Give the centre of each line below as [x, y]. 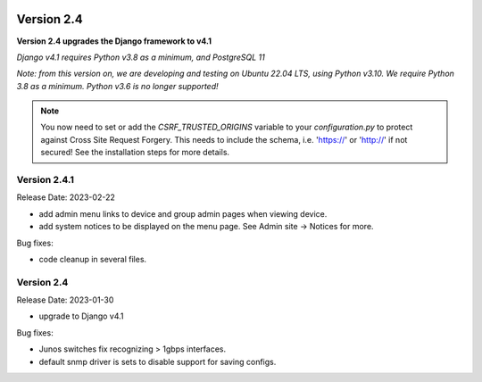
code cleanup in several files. [93, 259]
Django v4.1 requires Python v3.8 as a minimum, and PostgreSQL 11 [141, 57]
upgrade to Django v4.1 [81, 316]
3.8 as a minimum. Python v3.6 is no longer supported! [117, 86]
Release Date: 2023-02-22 [66, 197]
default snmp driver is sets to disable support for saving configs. [158, 361]
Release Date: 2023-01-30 [65, 300]
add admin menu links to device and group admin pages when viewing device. [183, 213]
